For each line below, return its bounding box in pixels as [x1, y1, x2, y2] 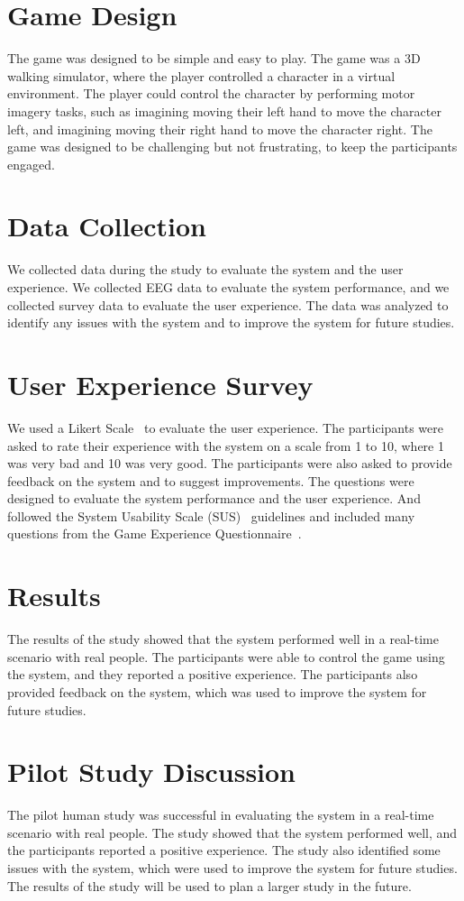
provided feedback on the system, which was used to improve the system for [7, 682, 427, 701]
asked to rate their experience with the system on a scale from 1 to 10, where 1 [7, 436, 444, 455]
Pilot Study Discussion [7, 753, 296, 790]
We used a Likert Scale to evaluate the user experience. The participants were [7, 418, 443, 437]
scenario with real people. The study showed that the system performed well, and [7, 823, 458, 841]
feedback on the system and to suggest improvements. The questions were [7, 471, 414, 490]
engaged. [7, 154, 55, 173]
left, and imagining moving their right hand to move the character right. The [7, 119, 432, 138]
